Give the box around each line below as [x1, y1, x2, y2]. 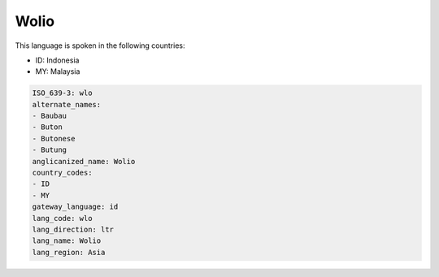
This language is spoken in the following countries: [15, 41, 185, 50]
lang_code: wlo [32, 214, 93, 223]
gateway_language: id [32, 202, 119, 211]
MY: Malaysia [35, 67, 80, 76]
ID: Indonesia [35, 55, 80, 65]
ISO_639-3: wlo [32, 89, 93, 97]
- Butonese [32, 134, 76, 143]
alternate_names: [32, 100, 102, 109]
